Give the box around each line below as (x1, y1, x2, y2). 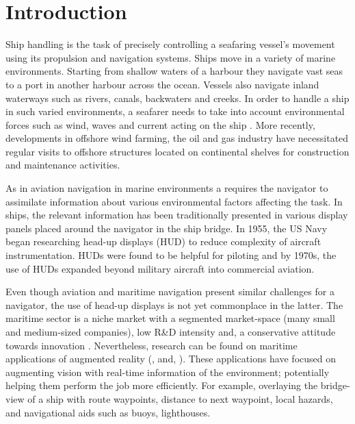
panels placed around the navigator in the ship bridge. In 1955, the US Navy (5, 221, 328, 235)
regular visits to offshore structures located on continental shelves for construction (5, 144, 350, 158)
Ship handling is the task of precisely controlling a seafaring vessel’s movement (5, 37, 335, 51)
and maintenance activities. (5, 158, 120, 172)
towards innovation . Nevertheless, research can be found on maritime (5, 338, 298, 352)
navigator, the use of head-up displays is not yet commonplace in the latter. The (5, 297, 343, 312)
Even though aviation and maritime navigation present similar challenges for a (5, 284, 334, 299)
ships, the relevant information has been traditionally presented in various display (5, 208, 348, 222)
